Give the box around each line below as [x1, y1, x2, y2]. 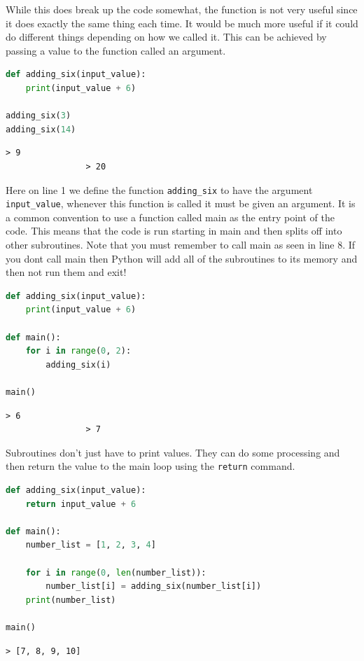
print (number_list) [25, 594, 116, 605]
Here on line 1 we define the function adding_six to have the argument [6, 182, 313, 197]
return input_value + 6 [25, 499, 136, 509]
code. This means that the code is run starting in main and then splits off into [6, 223, 342, 238]
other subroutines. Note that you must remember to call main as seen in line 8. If [6, 237, 356, 252]
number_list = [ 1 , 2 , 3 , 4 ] [25, 540, 156, 550]
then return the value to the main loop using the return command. [6, 459, 295, 473]
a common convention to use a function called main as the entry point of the [6, 209, 335, 224]
